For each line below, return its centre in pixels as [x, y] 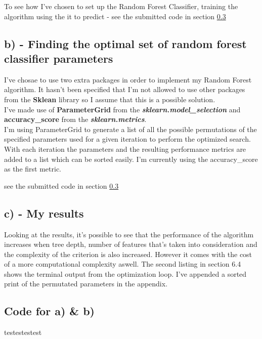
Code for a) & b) [49, 311]
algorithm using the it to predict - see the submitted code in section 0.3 [115, 16]
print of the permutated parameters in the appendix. [86, 284]
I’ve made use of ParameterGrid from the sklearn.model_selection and [122, 109]
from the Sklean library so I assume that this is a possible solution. [110, 99]
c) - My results [44, 213]
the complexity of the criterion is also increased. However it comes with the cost [128, 254]
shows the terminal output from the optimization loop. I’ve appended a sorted [125, 273]
